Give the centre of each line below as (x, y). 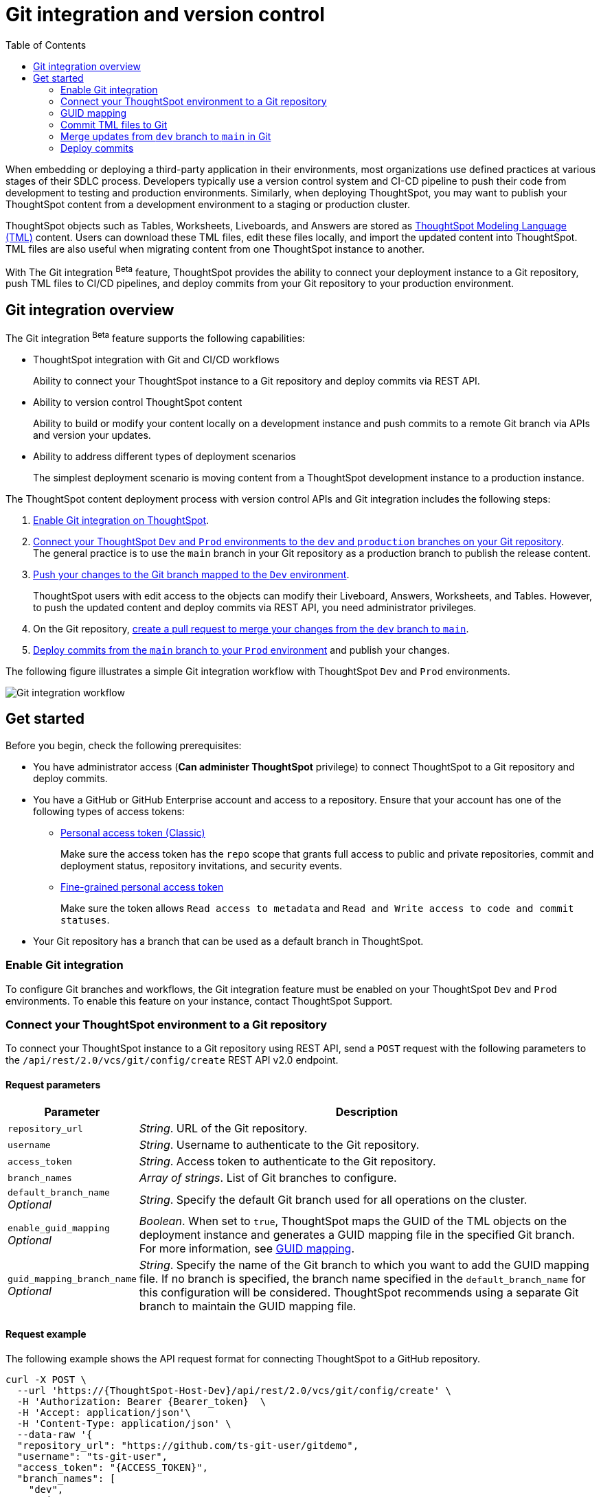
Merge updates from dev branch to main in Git (166, 136)
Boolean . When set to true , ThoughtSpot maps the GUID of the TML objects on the (353, 1221)
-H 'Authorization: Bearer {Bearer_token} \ (141, 1401)
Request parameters (53, 1084)
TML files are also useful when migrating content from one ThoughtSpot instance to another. (215, 249)
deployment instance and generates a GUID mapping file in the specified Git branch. (357, 1235)
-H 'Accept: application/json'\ (104, 1412)
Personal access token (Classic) (133, 832)
